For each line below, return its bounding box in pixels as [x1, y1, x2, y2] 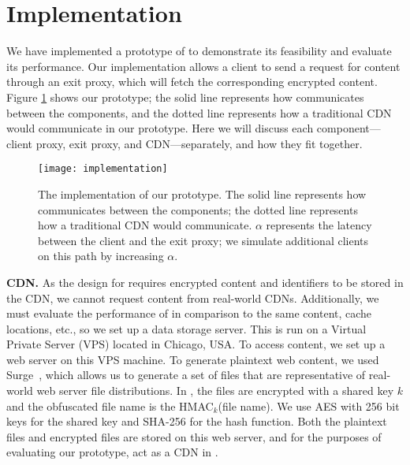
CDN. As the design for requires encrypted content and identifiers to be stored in [6, 273, 404, 290]
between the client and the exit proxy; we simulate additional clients [38, 232, 369, 248]
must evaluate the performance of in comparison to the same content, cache [6, 305, 372, 322]
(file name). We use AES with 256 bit [218, 397, 400, 414]
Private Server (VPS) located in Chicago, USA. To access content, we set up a [6, 336, 386, 352]
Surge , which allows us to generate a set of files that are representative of [6, 366, 366, 383]
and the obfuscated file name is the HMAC [6, 397, 214, 414]
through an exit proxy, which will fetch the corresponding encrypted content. [6, 73, 378, 90]
